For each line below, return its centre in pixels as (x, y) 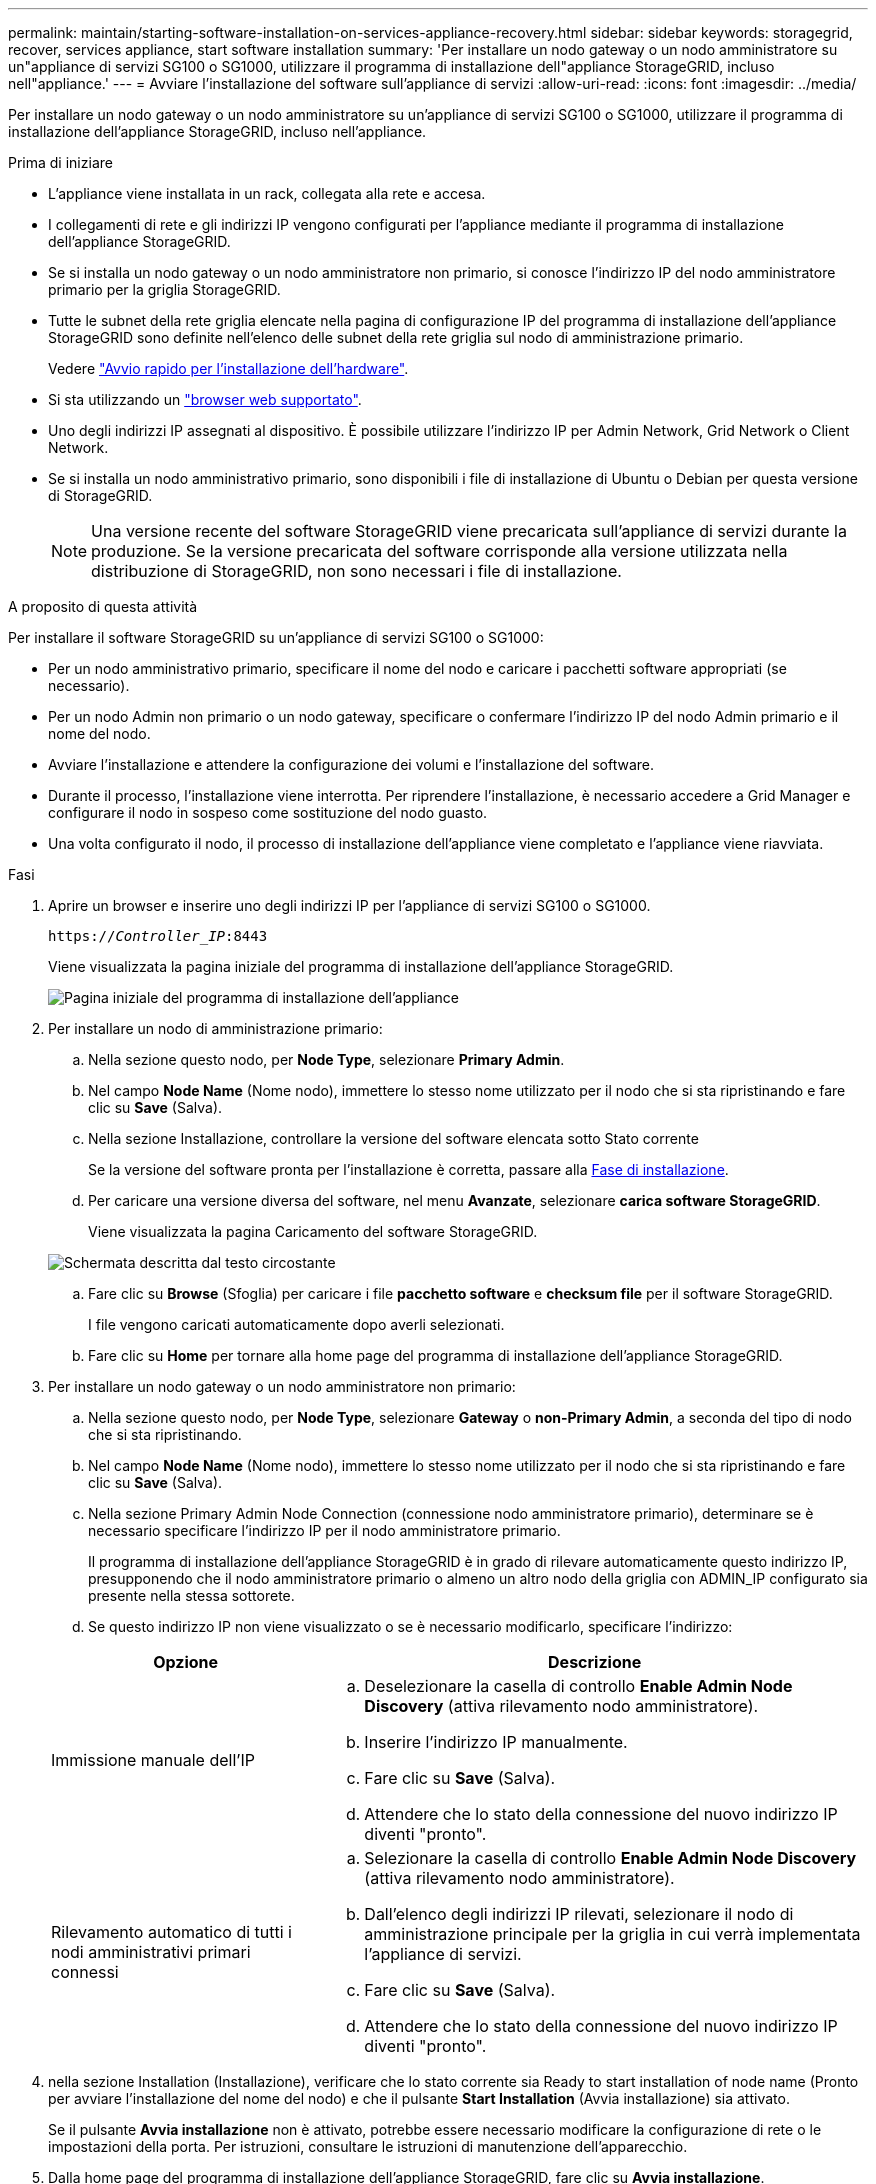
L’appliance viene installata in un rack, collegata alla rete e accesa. (267, 193)
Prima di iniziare (60, 162)
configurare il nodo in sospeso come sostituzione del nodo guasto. (268, 812)
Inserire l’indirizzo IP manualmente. (496, 1742)
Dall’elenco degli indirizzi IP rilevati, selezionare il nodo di (579, 1914)
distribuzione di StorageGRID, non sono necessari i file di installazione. (356, 571)
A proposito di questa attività (103, 606)
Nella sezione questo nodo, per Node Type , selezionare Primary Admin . (326, 1059)
